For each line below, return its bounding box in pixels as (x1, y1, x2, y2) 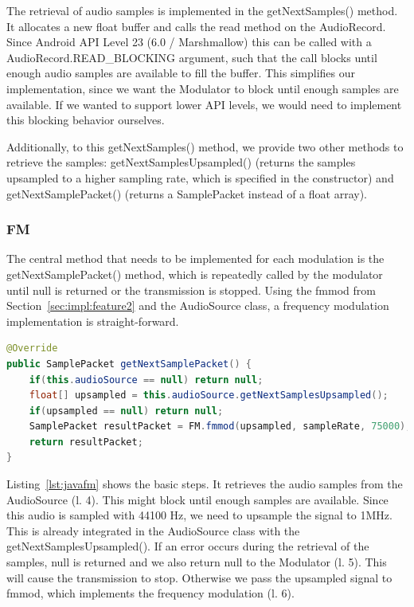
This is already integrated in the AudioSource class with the (6, 522, 300, 538)
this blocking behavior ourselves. (6, 112, 165, 128)
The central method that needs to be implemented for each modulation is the (6, 250, 385, 267)
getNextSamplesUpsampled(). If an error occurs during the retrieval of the (6, 538, 369, 554)
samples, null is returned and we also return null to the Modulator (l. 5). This (6, 554, 387, 570)
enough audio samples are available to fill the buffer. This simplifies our (6, 65, 356, 81)
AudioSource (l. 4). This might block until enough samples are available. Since (6, 491, 389, 507)
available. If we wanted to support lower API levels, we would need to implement (6, 96, 402, 112)
